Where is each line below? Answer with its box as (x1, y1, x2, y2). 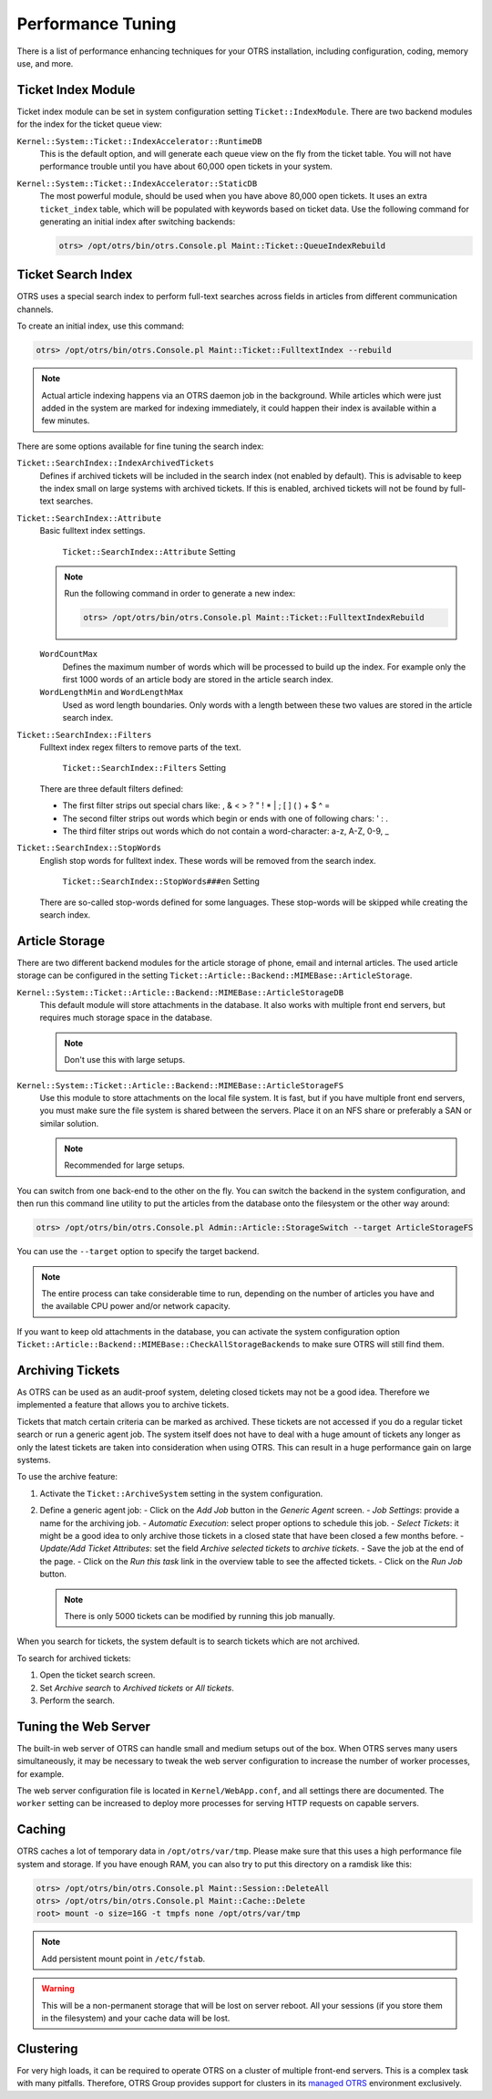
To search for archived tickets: (16, 1652, 131, 1664)
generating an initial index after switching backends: (39, 215, 236, 227)
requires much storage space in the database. (39, 1013, 213, 1024)
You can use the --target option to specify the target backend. (16, 1246, 260, 1257)
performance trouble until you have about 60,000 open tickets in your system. (39, 161, 333, 172)
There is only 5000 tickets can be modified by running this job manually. (64, 1610, 335, 1621)
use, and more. (16, 57, 74, 68)
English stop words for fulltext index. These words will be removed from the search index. (39, 855, 377, 866)
